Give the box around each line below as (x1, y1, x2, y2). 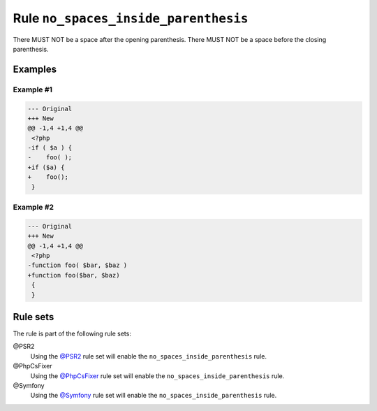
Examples (13, 63, 57, 75)
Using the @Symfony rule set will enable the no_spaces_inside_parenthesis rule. (30, 391, 277, 400)
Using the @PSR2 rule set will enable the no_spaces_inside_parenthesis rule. (30, 352, 267, 360)
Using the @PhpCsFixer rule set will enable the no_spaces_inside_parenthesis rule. (30, 371, 285, 380)
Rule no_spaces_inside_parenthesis (13, 10, 249, 26)
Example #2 (13, 202, 54, 212)
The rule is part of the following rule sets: (13, 329, 132, 338)
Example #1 (13, 85, 52, 94)
